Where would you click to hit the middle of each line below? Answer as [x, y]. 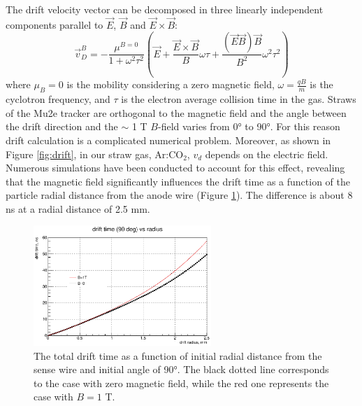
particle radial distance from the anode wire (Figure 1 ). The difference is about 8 [179, 195]
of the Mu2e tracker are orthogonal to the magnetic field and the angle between [176, 112]
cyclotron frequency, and [58, 99]
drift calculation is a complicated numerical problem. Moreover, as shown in [168, 140]
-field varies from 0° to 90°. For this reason [249, 126]
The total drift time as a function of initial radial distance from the [178, 355]
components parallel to [55, 24]
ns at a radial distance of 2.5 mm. [78, 208]
